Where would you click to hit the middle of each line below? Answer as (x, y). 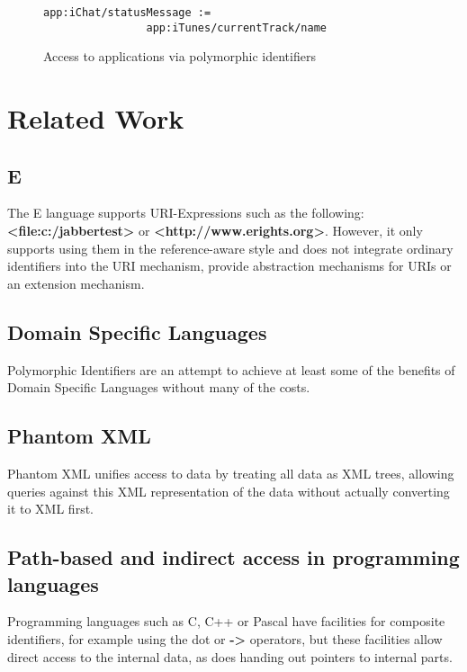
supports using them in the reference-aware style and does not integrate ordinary (230, 248)
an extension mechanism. (76, 283)
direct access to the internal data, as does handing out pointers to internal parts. (230, 656)
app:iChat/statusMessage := (127, 13)
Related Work (96, 118)
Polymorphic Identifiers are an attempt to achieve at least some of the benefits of (231, 369)
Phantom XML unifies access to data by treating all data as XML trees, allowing (231, 474)
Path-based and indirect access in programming (233, 557)
